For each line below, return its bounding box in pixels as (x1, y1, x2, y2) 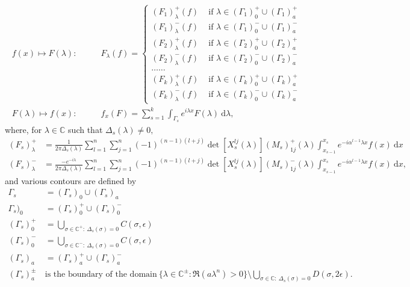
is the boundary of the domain (45, 270, 157, 279)
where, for (5, 123, 42, 135)
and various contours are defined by (5, 174, 137, 187)
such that (68, 123, 103, 135)
